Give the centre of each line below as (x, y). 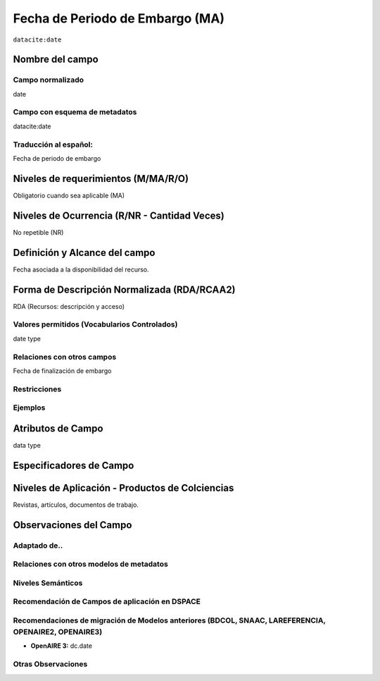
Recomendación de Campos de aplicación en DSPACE (107, 601)
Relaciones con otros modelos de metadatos (90, 564)
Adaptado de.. (38, 545)
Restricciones (37, 389)
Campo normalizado (49, 80)
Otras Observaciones (50, 664)
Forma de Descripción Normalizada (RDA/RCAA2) (124, 289)
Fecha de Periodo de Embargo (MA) (119, 18)
